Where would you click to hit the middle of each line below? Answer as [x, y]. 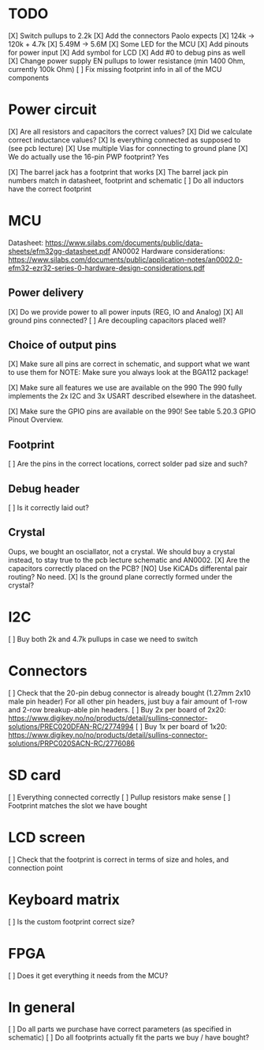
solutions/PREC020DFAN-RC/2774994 [71, 726]
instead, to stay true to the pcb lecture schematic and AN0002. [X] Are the [129, 560]
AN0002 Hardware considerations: [169, 251]
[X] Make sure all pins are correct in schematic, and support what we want [129, 364]
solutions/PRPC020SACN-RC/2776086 [72, 743]
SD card [35, 775]
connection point [35, 867]
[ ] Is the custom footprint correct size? [72, 921]
